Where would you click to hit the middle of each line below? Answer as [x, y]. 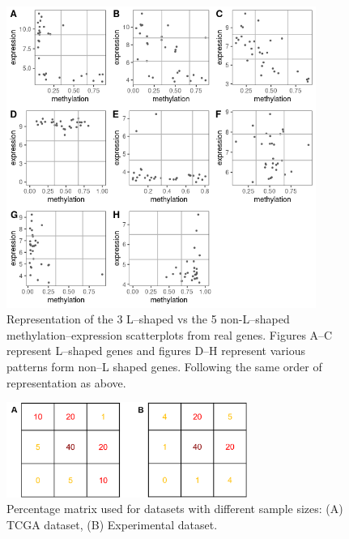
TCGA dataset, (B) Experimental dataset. [112, 524]
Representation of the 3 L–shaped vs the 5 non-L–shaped [148, 319]
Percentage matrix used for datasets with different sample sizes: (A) [175, 509]
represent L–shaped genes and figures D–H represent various [156, 351]
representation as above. [66, 382]
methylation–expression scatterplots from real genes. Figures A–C [170, 334]
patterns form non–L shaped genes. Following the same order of [164, 366]
